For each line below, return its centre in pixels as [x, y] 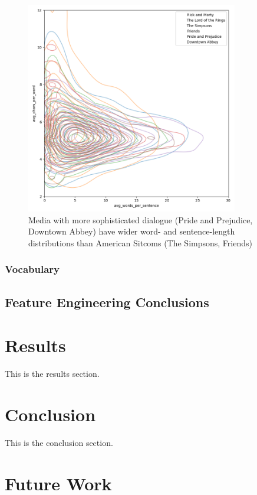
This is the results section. [52, 374]
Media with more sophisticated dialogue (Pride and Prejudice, [141, 219]
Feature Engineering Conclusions [107, 302]
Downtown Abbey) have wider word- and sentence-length [132, 231]
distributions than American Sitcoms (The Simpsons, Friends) [140, 242]
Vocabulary [32, 269]
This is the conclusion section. [59, 442]
